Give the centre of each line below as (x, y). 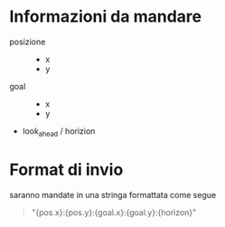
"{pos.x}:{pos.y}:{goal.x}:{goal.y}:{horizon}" (114, 212)
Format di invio (66, 170)
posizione (28, 42)
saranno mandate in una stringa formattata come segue (113, 194)
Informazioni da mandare (105, 17)
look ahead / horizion (59, 132)
